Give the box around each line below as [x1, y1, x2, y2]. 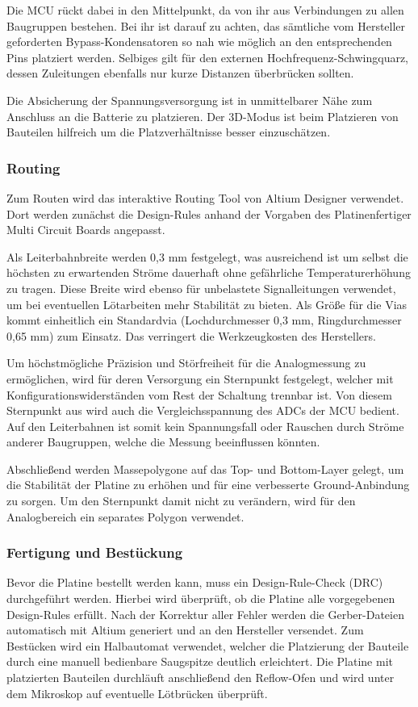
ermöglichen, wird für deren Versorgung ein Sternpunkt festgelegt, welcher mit [6, 370, 394, 387]
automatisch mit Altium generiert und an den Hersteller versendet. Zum [6, 621, 364, 638]
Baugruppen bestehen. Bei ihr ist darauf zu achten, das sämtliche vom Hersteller [6, 17, 406, 34]
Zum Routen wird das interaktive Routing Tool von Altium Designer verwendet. [6, 189, 404, 206]
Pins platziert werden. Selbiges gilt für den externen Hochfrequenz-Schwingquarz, [6, 48, 409, 65]
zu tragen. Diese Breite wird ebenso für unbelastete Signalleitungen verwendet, [6, 279, 396, 296]
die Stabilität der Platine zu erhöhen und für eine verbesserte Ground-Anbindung [6, 476, 410, 493]
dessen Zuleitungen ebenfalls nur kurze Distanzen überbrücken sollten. [6, 65, 354, 82]
